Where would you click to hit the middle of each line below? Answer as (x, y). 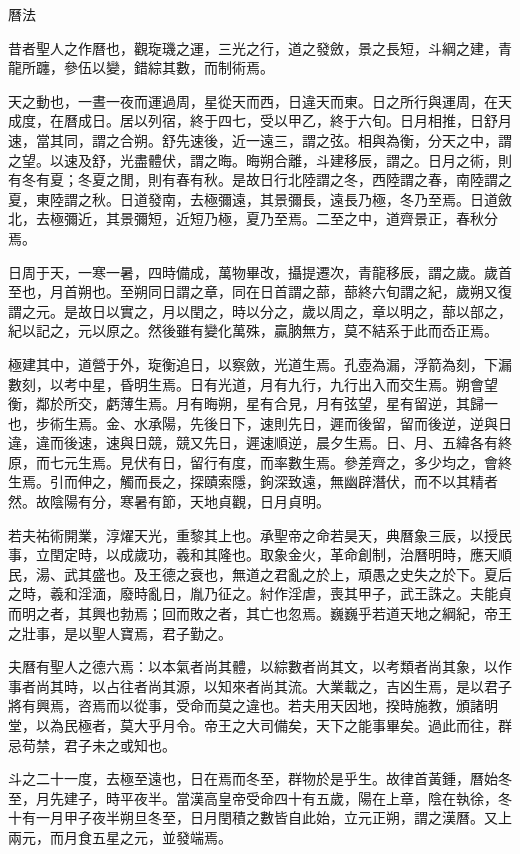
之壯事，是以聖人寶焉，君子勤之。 (120, 632)
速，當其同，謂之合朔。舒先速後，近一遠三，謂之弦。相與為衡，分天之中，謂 (260, 139)
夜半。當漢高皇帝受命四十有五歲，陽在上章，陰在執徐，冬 (322, 797)
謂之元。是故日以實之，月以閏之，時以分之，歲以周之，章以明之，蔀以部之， (260, 310)
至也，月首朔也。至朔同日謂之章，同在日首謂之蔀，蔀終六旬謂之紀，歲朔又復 (260, 291)
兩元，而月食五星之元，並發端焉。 (120, 836)
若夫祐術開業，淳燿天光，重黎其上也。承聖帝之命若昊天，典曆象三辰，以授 (253, 534)
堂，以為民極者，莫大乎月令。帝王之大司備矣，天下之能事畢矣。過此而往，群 (260, 725)
